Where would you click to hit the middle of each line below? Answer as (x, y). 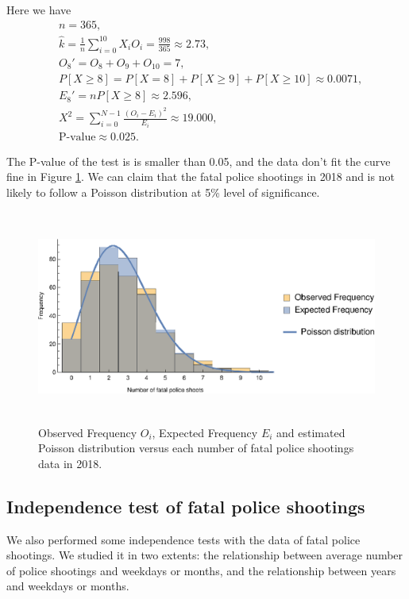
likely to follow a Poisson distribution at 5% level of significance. (163, 192)
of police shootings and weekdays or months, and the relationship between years (201, 570)
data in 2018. (70, 463)
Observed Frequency (88, 432)
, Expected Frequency (205, 432)
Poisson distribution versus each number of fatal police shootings (196, 448)
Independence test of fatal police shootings (186, 506)
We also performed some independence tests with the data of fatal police (183, 539)
